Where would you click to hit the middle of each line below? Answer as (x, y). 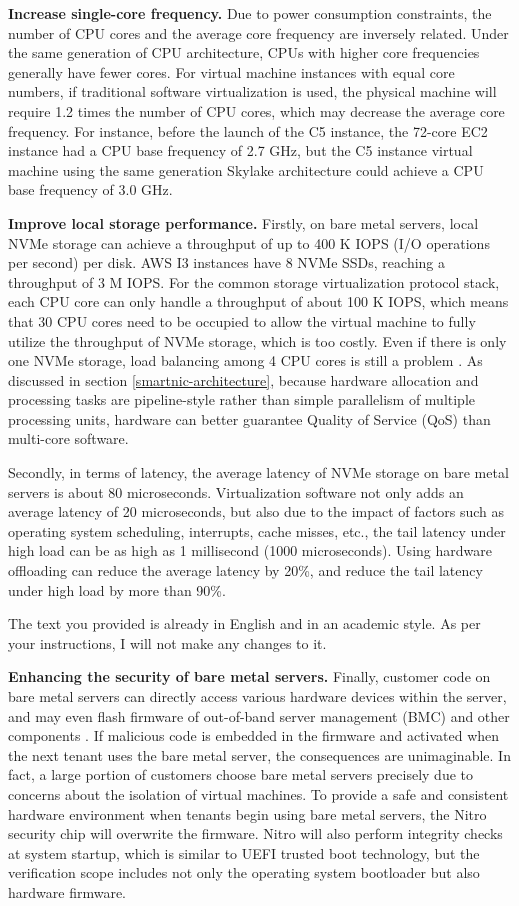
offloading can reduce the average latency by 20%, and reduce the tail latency (245, 570)
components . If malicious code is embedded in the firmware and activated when (254, 735)
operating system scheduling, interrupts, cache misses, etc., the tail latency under (257, 530)
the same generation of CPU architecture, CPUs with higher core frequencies (244, 52)
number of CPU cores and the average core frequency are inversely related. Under (258, 32)
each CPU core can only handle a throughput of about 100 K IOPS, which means (258, 301)
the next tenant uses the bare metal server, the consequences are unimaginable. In (259, 754)
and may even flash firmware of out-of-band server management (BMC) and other (259, 715)
